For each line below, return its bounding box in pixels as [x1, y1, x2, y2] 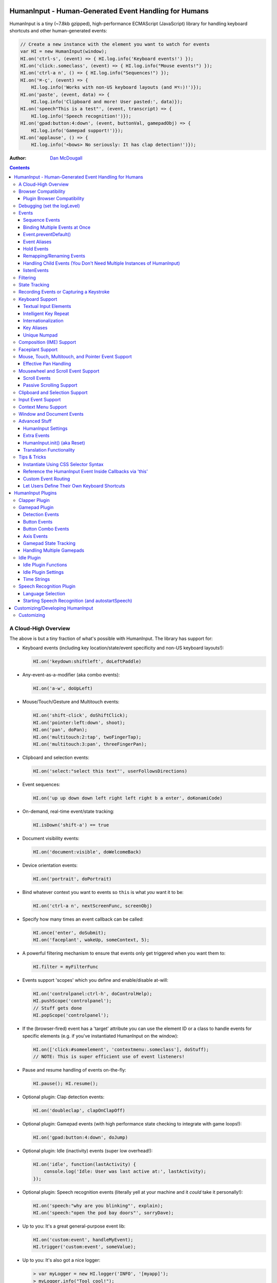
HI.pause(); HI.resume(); [33, 1080, 98, 1086]
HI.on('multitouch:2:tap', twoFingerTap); [33, 734, 142, 740]
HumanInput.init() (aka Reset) [23, 439, 86, 446]
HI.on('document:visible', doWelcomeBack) [33, 849, 142, 854]
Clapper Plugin [18, 497, 50, 503]
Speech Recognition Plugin [18, 583, 76, 590]
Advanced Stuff [18, 418, 52, 424]
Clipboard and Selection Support [18, 389, 88, 395]
